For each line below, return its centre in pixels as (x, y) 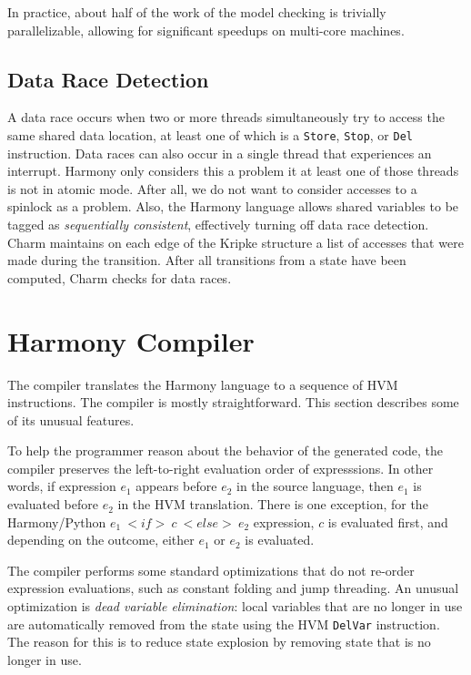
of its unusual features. (71, 419)
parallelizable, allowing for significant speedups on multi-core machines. (206, 30)
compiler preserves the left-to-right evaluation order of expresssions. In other (220, 468)
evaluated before (53, 504)
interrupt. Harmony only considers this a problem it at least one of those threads (233, 171)
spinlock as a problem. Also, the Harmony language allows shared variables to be (233, 206)
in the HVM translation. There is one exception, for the (273, 504)
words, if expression (62, 486)
